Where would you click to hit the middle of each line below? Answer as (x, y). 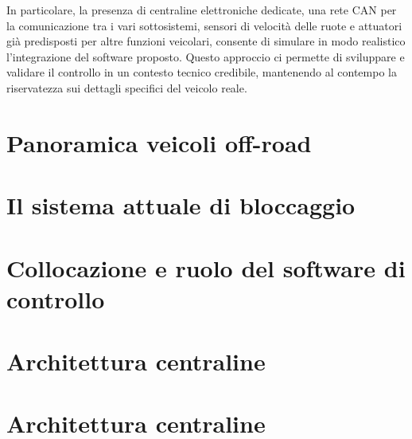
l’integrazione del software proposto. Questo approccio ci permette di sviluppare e (206, 56)
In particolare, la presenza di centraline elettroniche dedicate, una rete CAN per (202, 10)
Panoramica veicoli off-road (159, 142)
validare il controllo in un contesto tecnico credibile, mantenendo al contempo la (202, 72)
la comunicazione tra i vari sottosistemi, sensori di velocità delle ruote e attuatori (204, 25)
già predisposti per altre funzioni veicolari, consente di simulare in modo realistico (206, 41)
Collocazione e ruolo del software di (206, 267)
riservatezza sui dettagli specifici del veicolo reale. (127, 87)
